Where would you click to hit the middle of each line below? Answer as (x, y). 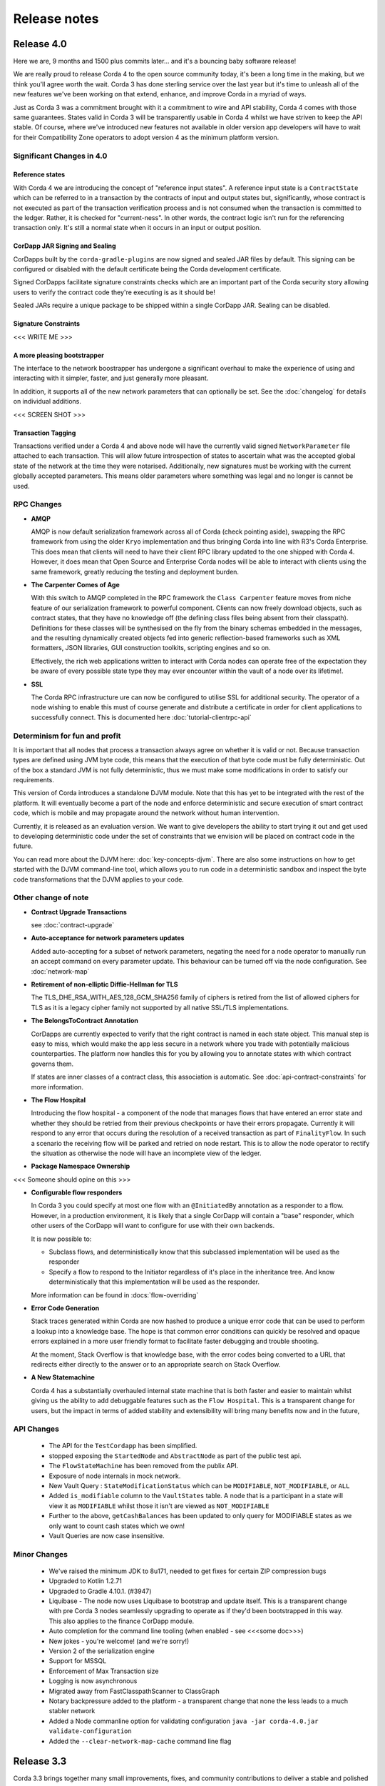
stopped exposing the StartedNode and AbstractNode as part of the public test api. (175, 1456)
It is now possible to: (61, 1239)
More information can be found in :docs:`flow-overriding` (115, 1295)
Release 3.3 (40, 1761)
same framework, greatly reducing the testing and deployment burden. (135, 572)
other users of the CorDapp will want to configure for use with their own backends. (153, 1226)
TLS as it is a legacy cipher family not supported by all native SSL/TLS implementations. (160, 1007)
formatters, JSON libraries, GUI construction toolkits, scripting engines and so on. (151, 648)
